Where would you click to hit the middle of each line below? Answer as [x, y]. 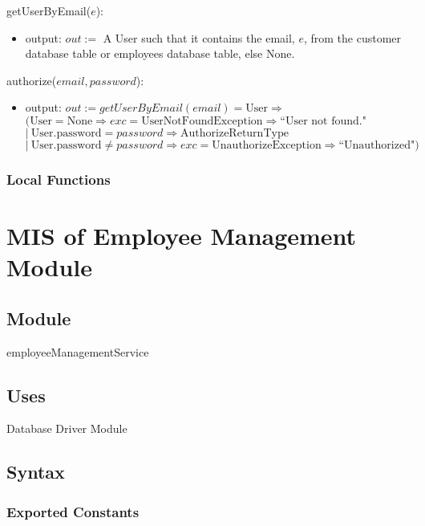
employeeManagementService [78, 351]
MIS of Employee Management [182, 235]
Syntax [36, 472]
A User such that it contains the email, [199, 37]
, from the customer [352, 37]
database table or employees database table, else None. [160, 53]
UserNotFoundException [202, 121]
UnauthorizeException [267, 145]
